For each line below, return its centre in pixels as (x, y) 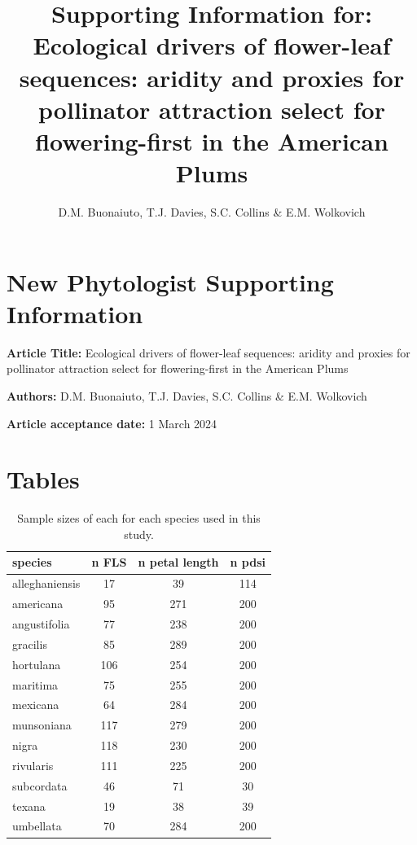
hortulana (37, 664)
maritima (35, 684)
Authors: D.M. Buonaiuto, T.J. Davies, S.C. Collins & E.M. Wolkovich (187, 395)
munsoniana (42, 725)
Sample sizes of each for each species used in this (139, 518)
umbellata (37, 826)
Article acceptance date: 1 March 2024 (112, 423)
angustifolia (41, 624)
